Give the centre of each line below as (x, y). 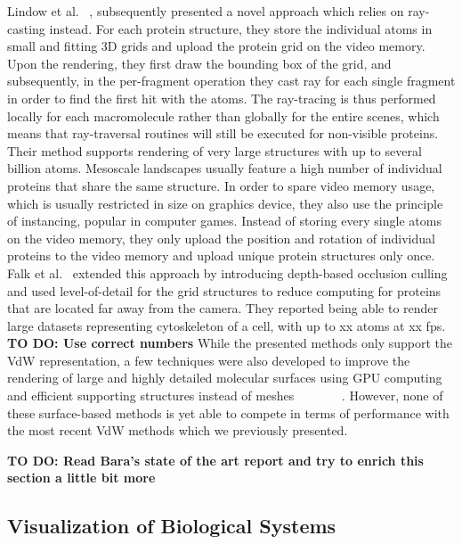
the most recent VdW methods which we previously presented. (178, 430)
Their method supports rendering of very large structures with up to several (215, 150)
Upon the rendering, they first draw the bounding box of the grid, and (199, 63)
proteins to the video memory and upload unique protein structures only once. (221, 256)
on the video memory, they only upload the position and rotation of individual (221, 238)
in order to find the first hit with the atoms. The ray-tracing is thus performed (222, 98)
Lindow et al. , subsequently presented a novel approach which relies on (206, 11)
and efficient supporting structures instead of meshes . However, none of (225, 396)
